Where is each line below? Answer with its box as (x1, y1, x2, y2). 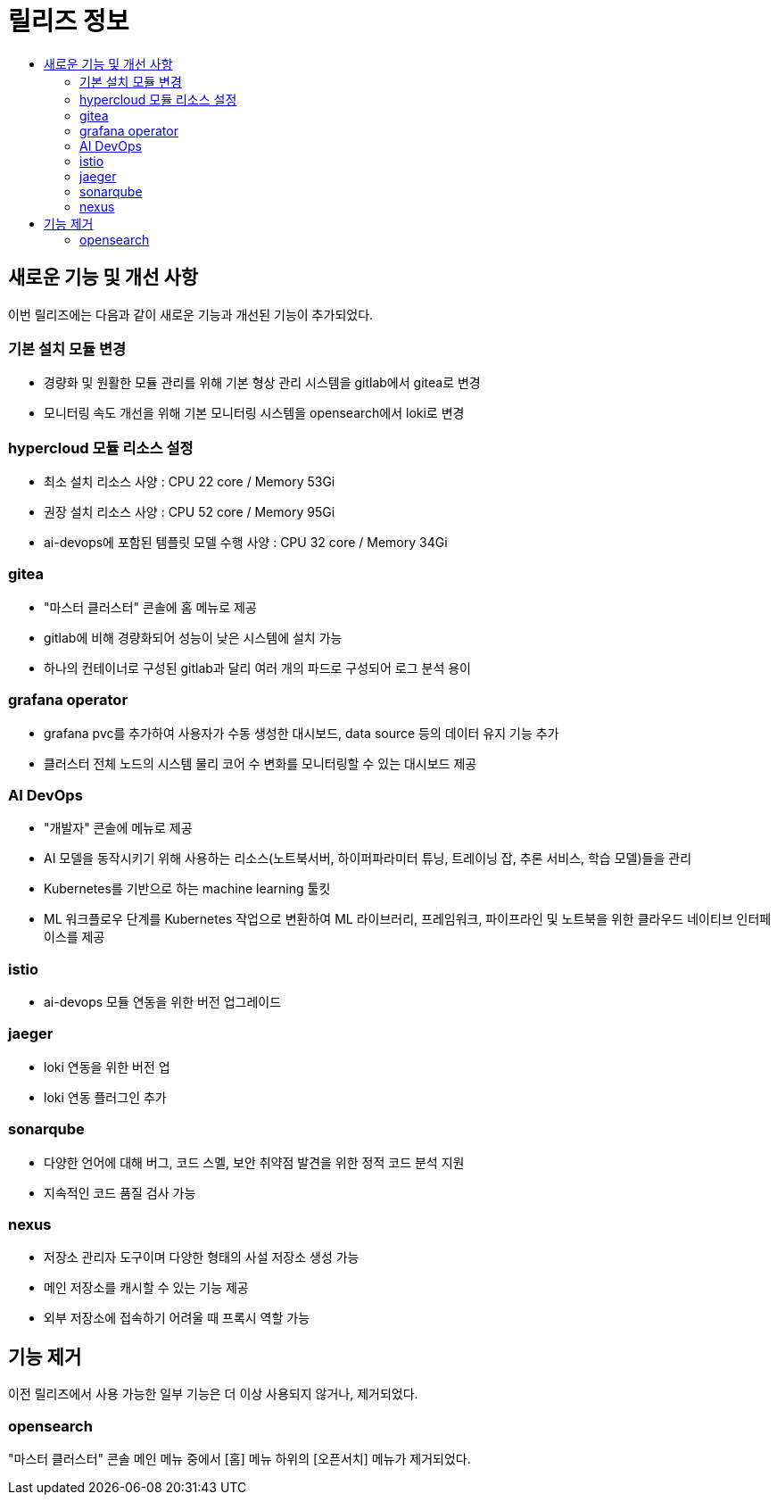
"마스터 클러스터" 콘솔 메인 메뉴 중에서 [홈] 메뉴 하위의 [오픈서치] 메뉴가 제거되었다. (8, 1450, 471, 1466)
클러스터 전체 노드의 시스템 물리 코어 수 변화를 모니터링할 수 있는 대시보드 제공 (44, 755, 477, 771)
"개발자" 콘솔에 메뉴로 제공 (44, 820, 193, 836)
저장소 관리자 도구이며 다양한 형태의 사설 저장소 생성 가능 (44, 1249, 360, 1265)
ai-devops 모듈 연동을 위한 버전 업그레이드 (44, 994, 282, 1010)
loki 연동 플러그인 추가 (44, 1089, 167, 1105)
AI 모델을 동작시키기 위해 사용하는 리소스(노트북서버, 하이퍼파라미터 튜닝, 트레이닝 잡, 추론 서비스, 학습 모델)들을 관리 (44, 851, 692, 867)
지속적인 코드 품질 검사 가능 (44, 1184, 196, 1200)
